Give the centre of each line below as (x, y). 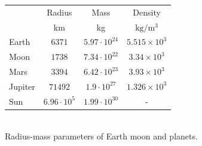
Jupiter (22, 86)
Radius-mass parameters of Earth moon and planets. (101, 136)
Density (147, 12)
